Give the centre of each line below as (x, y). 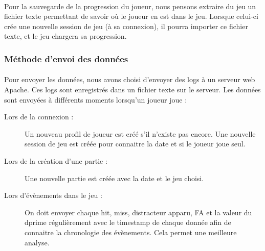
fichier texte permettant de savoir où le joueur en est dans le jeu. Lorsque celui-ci (131, 16)
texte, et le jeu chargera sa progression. (65, 36)
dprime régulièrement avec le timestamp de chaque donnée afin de (128, 222)
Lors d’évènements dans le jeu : (53, 195)
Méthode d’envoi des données (66, 58)
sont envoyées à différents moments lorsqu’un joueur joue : (96, 99)
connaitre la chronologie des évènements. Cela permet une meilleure (131, 232)
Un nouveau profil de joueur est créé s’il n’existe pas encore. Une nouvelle (140, 133)
